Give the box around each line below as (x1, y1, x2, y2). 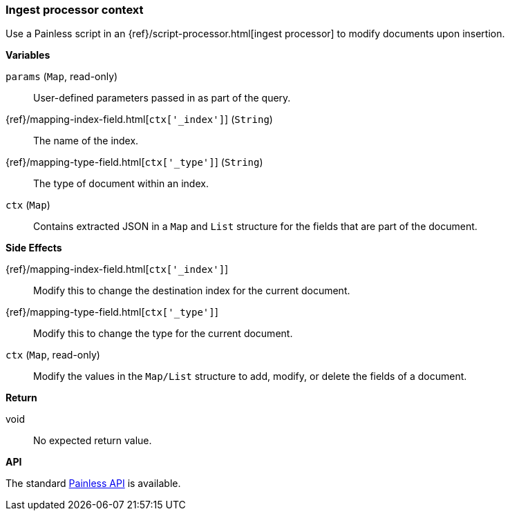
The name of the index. (33, 135, 139, 147)
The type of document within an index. (33, 178, 209, 190)
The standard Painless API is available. (6, 477, 181, 490)
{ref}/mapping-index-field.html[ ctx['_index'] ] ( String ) (6, 113, 273, 126)
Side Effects (6, 242, 62, 254)
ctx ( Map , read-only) (6, 349, 100, 361)
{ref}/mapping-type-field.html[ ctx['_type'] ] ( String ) (6, 156, 263, 169)
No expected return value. (33, 434, 152, 447)
